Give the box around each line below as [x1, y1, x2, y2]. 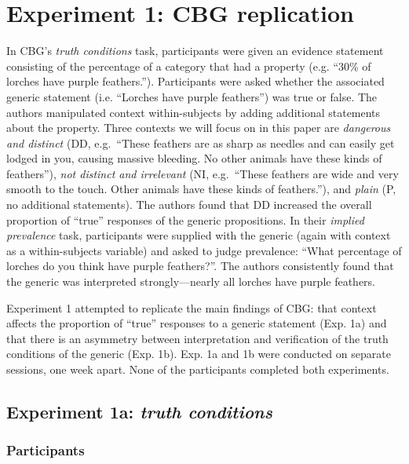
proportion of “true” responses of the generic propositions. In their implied [6, 211, 364, 228]
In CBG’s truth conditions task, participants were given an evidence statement [6, 42, 384, 59]
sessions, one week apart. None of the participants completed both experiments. [6, 361, 389, 377]
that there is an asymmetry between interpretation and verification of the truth [6, 330, 389, 346]
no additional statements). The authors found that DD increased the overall [6, 196, 372, 213]
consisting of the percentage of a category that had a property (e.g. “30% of [6, 57, 371, 74]
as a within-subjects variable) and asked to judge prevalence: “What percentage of [6, 242, 402, 258]
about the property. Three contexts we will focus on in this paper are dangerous [6, 119, 391, 136]
